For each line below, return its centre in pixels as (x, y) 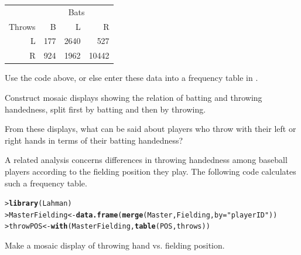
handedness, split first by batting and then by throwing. (105, 109)
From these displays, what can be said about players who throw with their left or (150, 129)
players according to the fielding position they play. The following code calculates (150, 171)
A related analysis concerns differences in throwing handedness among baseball (146, 160)
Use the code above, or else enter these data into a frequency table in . (131, 78)
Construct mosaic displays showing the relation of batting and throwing (134, 97)
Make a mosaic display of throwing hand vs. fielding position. (115, 245)
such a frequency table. (46, 183)
